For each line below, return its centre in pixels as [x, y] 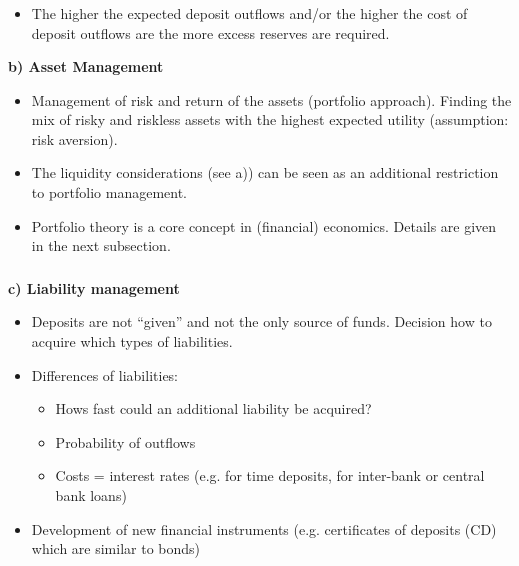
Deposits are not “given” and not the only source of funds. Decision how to [261, 321]
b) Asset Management [86, 66]
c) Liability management [94, 287]
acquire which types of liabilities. [132, 340]
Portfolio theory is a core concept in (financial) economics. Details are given [264, 225]
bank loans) [91, 494]
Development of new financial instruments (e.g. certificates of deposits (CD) [264, 528]
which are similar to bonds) [116, 548]
